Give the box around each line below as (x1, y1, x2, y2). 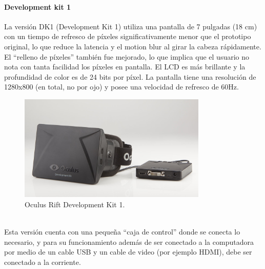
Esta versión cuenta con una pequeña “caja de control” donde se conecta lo (4, 226, 240, 237)
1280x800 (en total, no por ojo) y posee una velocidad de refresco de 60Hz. (4, 81, 239, 92)
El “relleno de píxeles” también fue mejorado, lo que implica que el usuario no (4, 51, 250, 62)
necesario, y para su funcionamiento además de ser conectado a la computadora (4, 236, 254, 247)
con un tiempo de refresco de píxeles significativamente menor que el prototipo (4, 31, 251, 42)
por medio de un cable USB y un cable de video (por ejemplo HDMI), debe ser (4, 246, 252, 257)
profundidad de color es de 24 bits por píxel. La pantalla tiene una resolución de (4, 71, 256, 82)
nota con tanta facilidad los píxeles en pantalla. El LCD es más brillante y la (4, 61, 246, 72)
